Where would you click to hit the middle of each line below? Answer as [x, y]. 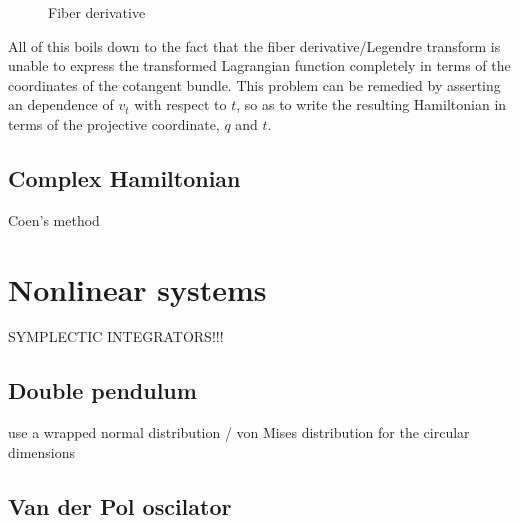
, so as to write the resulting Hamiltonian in [371, 104]
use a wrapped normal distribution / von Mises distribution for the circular [239, 432]
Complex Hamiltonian [124, 177]
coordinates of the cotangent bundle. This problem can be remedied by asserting [254, 84]
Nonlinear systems [137, 288]
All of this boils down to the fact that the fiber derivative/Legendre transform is [254, 45]
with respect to [180, 104]
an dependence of [61, 104]
